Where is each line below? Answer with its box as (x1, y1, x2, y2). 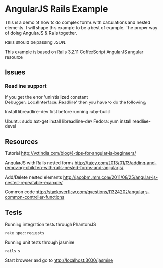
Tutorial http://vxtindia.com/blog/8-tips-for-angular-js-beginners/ (5, 150, 136, 156)
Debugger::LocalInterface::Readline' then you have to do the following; (5, 99, 147, 105)
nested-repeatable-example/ (5, 180, 63, 186)
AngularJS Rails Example (5, 3, 108, 15)
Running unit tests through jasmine (5, 239, 75, 245)
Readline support (5, 83, 47, 90)
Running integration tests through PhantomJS (5, 221, 96, 227)
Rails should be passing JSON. (5, 39, 67, 45)
